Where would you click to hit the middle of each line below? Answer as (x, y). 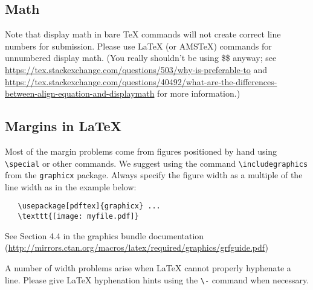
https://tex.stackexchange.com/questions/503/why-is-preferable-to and (136, 69)
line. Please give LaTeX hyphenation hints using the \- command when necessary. (157, 279)
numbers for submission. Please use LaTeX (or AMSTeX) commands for (138, 46)
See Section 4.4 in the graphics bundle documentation (105, 235)
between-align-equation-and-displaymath (80, 93)
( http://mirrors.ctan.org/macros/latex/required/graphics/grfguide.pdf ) (137, 247)
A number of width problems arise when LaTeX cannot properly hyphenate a (148, 267)
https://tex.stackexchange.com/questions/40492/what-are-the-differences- (141, 81)
